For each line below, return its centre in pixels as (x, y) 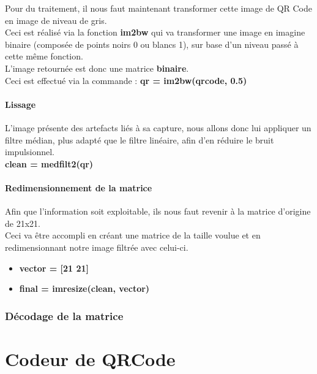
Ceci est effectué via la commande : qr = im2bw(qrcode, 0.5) (126, 80)
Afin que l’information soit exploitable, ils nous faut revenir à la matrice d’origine (158, 211)
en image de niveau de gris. (56, 20)
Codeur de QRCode (90, 358)
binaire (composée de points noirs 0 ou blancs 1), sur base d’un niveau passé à (152, 44)
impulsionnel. (30, 152)
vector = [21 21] (54, 268)
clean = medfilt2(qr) (49, 163)
